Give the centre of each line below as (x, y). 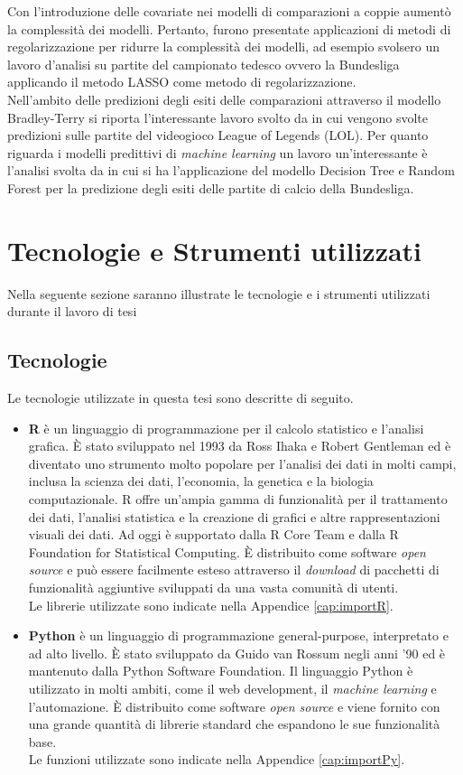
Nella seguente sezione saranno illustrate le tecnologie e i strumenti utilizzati (219, 293)
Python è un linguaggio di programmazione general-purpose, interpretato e (238, 635)
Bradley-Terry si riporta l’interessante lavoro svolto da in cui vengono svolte (218, 117)
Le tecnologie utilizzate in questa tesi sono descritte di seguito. (181, 398)
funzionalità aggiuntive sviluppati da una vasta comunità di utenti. (213, 587)
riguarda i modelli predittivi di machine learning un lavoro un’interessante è (218, 152)
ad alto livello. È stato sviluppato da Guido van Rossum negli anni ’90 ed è (237, 653)
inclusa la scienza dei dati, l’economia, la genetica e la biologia (201, 481)
